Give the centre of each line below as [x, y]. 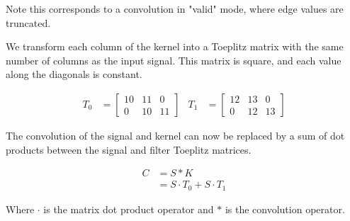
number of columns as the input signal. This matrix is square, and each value [174, 60]
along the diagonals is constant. [74, 74]
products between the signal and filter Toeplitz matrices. [129, 149]
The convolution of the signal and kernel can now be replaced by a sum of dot [175, 135]
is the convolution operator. [285, 209]
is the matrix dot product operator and [129, 209]
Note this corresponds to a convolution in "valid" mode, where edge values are [175, 8]
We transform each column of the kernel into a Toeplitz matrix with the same [175, 46]
